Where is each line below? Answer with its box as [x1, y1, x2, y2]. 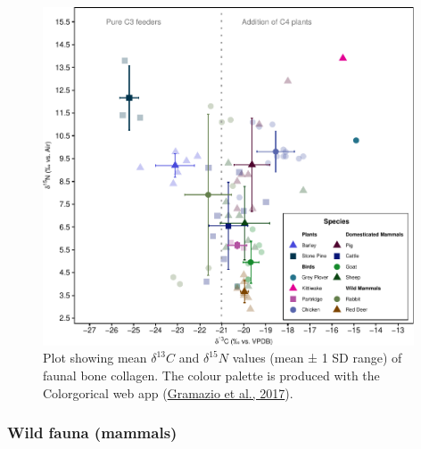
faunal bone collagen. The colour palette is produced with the [43, 365, 380, 384]
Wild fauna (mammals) [7, 421, 177, 444]
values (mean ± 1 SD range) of [232, 348, 402, 367]
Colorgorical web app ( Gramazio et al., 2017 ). [43, 383, 293, 402]
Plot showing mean [43, 348, 147, 367]
